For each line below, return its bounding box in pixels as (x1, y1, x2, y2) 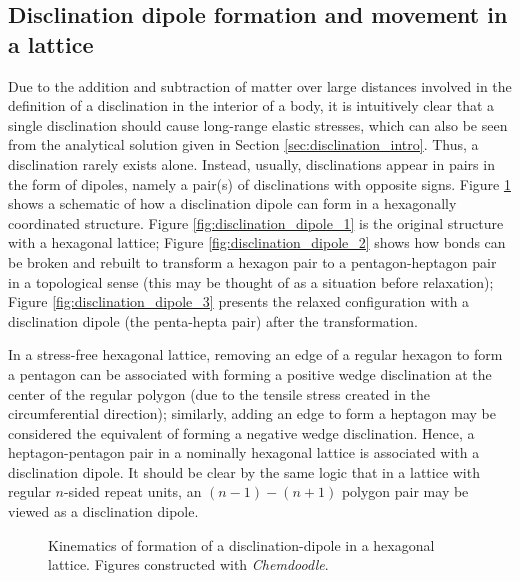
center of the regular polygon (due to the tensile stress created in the (8, 383, 431, 404)
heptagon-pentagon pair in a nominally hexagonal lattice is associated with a (8, 442, 480, 463)
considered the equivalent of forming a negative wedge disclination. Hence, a (8, 422, 475, 443)
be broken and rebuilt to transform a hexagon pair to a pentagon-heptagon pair (8, 251, 497, 272)
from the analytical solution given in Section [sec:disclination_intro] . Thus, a (8, 134, 479, 155)
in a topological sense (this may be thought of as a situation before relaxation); (8, 271, 494, 292)
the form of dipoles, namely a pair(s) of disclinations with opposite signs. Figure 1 (8, 173, 511, 194)
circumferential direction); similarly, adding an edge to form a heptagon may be (8, 403, 496, 424)
